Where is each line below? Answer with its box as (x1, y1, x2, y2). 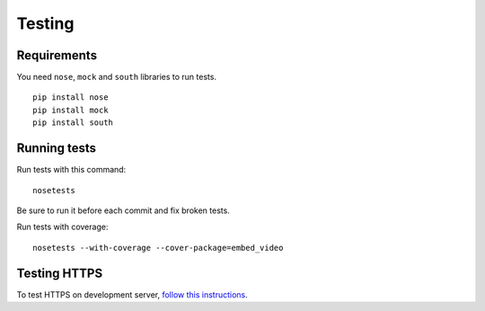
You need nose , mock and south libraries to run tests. (16, 72, 217, 83)
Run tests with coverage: (16, 221, 109, 233)
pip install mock (32, 104, 109, 115)
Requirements (16, 48, 98, 63)
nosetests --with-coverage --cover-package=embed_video (32, 243, 284, 253)
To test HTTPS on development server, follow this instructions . (16, 289, 248, 300)
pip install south (32, 118, 114, 128)
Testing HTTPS (16, 265, 103, 280)
